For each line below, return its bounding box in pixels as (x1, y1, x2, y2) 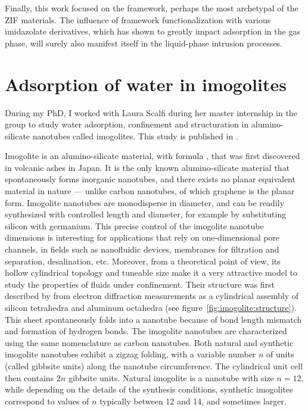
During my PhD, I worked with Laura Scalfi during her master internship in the (5, 106, 297, 119)
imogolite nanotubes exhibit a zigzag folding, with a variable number (5, 348, 256, 360)
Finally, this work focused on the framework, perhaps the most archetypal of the (5, 2, 298, 14)
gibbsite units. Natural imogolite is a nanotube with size (68, 371, 274, 384)
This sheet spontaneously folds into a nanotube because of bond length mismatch (5, 313, 302, 325)
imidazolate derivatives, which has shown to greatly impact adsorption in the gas (5, 25, 300, 38)
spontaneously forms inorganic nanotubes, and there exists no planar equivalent (5, 173, 295, 185)
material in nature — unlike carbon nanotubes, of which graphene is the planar (5, 185, 295, 197)
